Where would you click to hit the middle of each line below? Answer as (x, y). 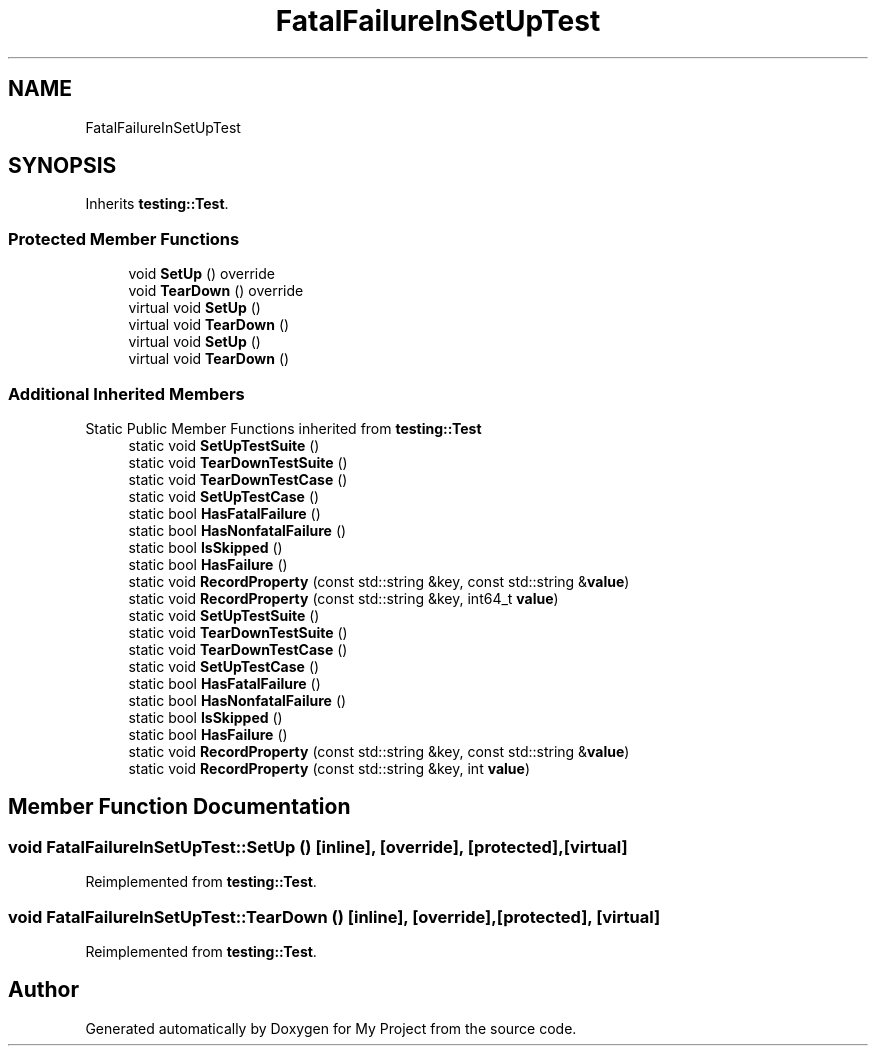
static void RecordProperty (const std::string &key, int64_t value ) (343, 598)
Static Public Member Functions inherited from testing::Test (283, 428)
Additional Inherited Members (126, 393)
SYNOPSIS (62, 166)
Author (43, 990)
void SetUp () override (201, 274)
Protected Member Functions (124, 238)
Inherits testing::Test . (157, 204)
